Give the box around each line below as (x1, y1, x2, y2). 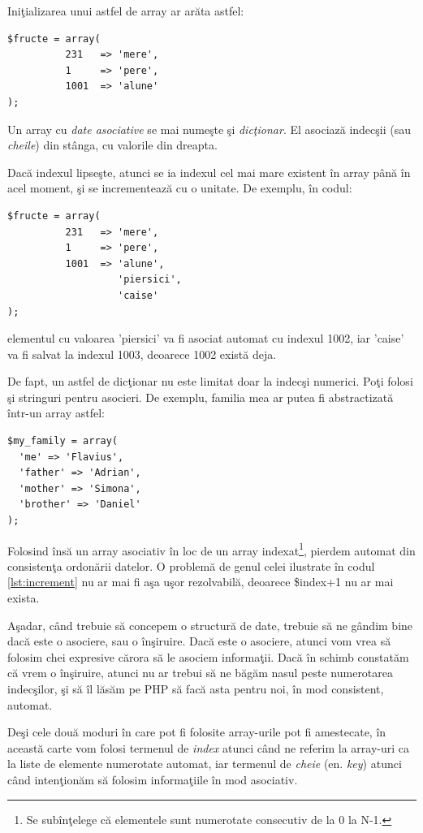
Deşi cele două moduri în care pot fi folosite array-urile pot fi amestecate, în (7, 723, 386, 740)
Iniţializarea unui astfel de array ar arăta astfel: (7, 2, 244, 19)
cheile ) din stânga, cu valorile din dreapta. (7, 136, 218, 153)
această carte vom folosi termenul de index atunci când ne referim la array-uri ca (7, 739, 410, 756)
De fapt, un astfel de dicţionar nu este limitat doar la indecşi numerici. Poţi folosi (7, 373, 413, 390)
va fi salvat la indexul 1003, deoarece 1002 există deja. (7, 345, 277, 362)
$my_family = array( (7, 435, 119, 447)
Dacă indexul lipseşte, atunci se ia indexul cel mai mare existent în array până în (7, 163, 411, 180)
